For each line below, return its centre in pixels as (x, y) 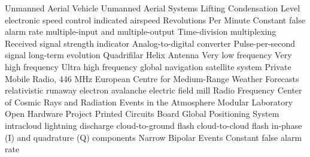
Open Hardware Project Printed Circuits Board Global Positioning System (142, 114)
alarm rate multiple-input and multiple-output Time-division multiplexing (141, 31)
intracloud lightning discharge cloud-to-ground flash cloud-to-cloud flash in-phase (154, 125)
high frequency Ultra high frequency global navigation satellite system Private (148, 66)
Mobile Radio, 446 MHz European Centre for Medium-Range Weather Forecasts (152, 78)
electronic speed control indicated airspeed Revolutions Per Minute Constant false (155, 19)
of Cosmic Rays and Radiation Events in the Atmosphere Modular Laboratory (149, 102)
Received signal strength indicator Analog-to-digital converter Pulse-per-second (150, 43)
